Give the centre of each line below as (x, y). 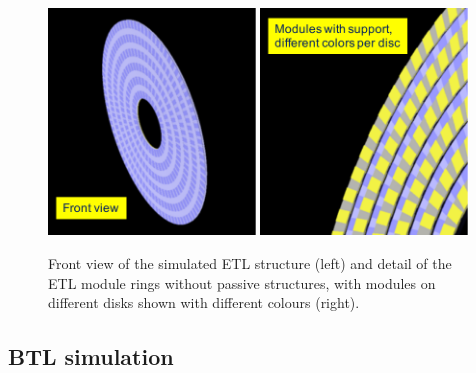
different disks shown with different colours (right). (204, 302)
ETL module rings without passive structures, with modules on (242, 282)
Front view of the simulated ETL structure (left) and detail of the (250, 263)
